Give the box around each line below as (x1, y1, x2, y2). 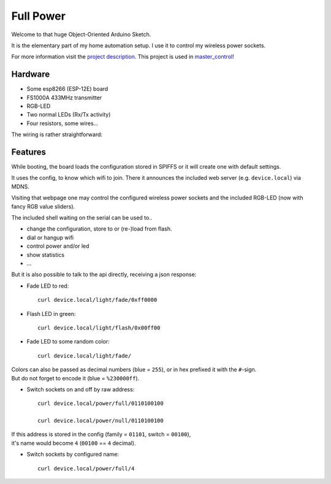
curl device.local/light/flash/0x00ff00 (37, 324, 161, 331)
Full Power (11, 9, 66, 23)
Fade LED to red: (26, 282, 69, 290)
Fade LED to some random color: (26, 338, 110, 345)
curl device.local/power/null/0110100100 (37, 417, 164, 424)
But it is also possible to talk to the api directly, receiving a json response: (11, 271, 197, 278)
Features (11, 147, 46, 157)
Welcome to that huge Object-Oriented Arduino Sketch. (11, 31, 151, 38)
